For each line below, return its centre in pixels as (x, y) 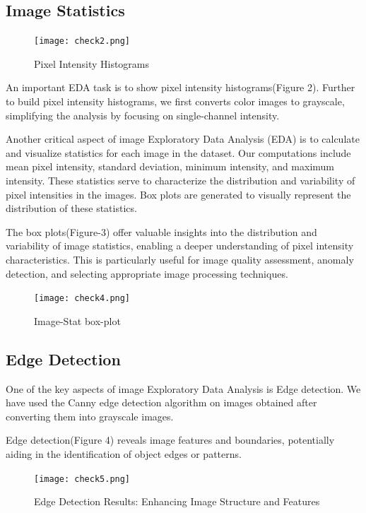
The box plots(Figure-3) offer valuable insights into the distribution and (161, 231)
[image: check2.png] (82, 41)
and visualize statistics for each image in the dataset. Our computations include (178, 152)
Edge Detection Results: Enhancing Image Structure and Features (177, 501)
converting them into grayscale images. (90, 416)
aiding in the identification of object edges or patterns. (124, 454)
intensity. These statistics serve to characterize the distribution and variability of (181, 181)
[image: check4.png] (82, 299)
